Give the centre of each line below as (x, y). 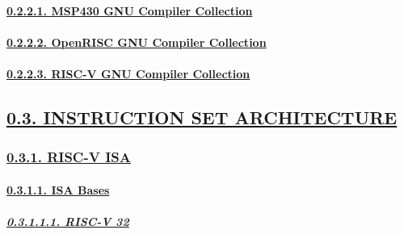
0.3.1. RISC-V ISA (69, 157)
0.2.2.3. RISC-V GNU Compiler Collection (128, 73)
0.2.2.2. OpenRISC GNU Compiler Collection (137, 42)
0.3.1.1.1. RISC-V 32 (68, 221)
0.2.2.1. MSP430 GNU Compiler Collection (130, 10)
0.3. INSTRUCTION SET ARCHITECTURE (202, 117)
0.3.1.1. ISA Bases (58, 189)
